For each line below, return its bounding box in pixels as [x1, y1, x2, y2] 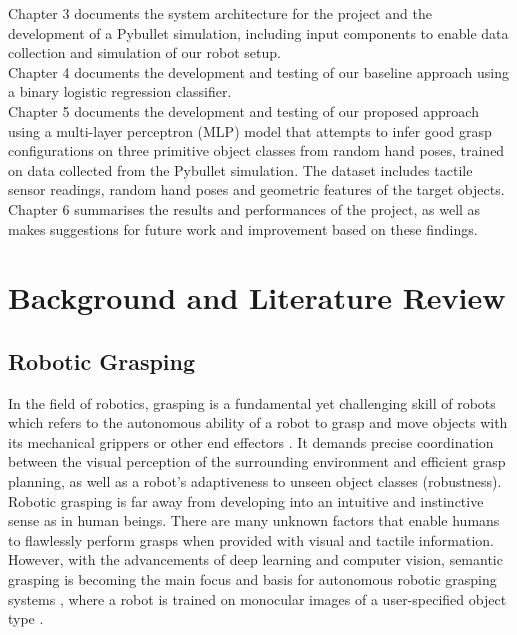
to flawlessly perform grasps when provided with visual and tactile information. [8, 529, 494, 550]
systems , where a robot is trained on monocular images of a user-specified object [8, 588, 507, 609]
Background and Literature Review [8, 277, 506, 318]
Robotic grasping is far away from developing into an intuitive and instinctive [8, 490, 484, 511]
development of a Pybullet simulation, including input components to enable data [8, 22, 509, 43]
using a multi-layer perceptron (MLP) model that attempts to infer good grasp [8, 120, 492, 141]
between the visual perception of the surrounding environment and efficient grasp [8, 451, 506, 472]
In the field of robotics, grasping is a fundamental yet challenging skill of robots [8, 392, 496, 413]
